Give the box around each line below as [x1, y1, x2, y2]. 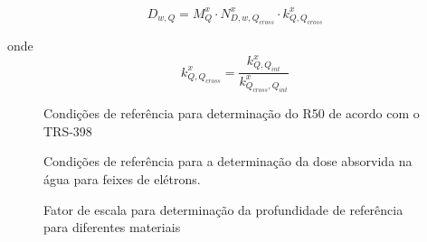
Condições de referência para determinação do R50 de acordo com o [43, 104, 420, 123]
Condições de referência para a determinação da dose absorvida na [43, 152, 413, 171]
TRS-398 [43, 121, 92, 140]
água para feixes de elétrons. [43, 169, 201, 188]
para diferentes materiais [43, 218, 181, 237]
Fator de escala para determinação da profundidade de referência [43, 200, 403, 219]
